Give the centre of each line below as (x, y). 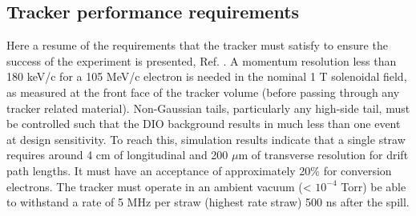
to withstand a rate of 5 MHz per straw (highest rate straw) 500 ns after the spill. (208, 202)
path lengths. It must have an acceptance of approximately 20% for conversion (199, 170)
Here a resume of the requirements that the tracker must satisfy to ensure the (197, 45)
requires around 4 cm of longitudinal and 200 (117, 155)
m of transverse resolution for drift (323, 155)
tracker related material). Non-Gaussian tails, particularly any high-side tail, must (208, 108)
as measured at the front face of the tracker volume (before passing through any (203, 92)
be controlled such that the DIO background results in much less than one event (204, 124)
